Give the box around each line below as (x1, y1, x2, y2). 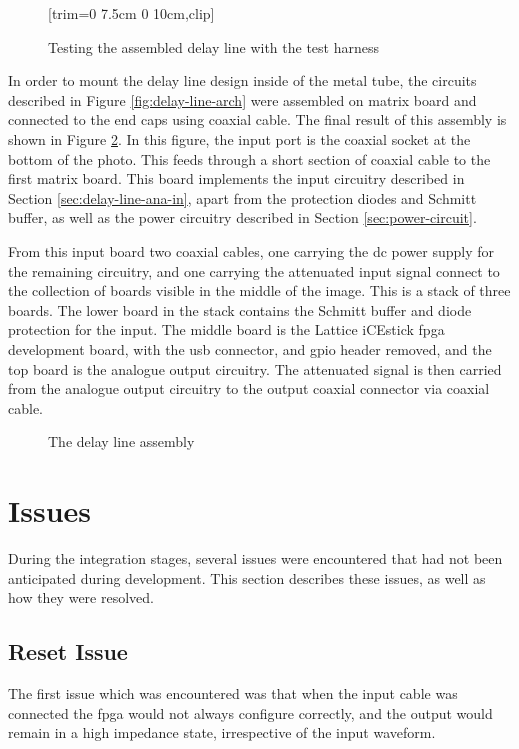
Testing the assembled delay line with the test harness (48, 36, 380, 57)
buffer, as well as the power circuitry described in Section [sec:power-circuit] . (8, 207, 477, 228)
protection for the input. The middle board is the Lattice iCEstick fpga (8, 319, 445, 340)
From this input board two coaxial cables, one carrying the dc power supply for (8, 240, 495, 261)
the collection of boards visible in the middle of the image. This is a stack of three (8, 280, 511, 301)
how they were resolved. (8, 587, 154, 608)
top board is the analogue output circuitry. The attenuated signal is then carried (8, 358, 502, 379)
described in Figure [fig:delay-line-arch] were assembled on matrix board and (8, 89, 477, 110)
